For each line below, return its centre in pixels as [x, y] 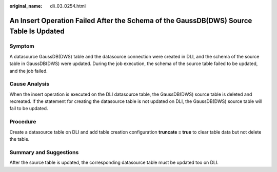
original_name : [26, 6]
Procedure [23, 122]
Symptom [22, 46]
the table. [19, 139]
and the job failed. [29, 71]
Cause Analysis [29, 84]
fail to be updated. [29, 109]
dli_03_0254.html [68, 6]
